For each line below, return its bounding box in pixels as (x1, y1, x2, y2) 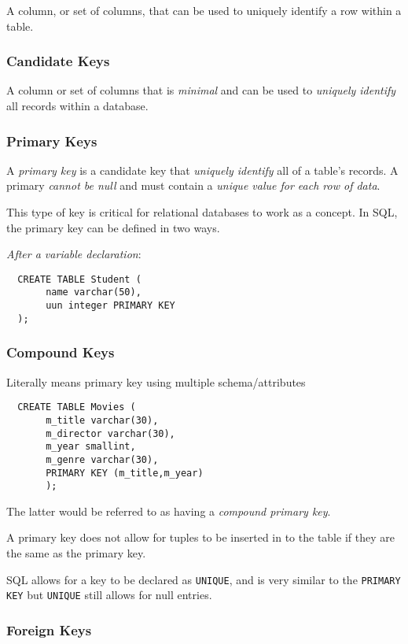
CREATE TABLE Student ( (17, 273, 142, 285)
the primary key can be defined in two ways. (6, 219, 220, 235)
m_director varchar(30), (46, 427, 175, 439)
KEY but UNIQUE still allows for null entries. (6, 587, 212, 603)
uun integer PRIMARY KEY (46, 300, 175, 312)
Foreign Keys (6, 620, 92, 639)
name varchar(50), (46, 287, 142, 298)
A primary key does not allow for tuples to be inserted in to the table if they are (6, 529, 395, 546)
